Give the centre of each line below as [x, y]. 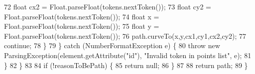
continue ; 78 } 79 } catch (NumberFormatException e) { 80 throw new [112, 45]
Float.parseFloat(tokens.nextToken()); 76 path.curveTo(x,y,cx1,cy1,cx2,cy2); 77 [125, 36]
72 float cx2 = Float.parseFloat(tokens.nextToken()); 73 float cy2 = [108, 6]
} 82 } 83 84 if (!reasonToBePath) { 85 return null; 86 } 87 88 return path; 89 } [126, 65]
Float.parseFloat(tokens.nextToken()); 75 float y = [82, 26]
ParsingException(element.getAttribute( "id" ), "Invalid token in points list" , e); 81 [128, 55]
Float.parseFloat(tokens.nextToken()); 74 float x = [82, 16]
